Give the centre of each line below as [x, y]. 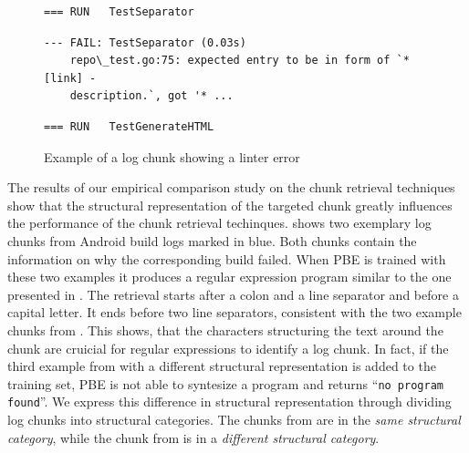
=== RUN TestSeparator [119, 12]
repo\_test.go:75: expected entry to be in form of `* [240, 61]
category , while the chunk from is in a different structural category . [193, 437]
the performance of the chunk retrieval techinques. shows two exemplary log [219, 223]
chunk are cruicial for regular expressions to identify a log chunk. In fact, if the [228, 348]
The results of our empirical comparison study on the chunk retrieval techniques [231, 187]
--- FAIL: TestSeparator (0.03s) [145, 42]
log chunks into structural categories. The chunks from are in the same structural [234, 419]
